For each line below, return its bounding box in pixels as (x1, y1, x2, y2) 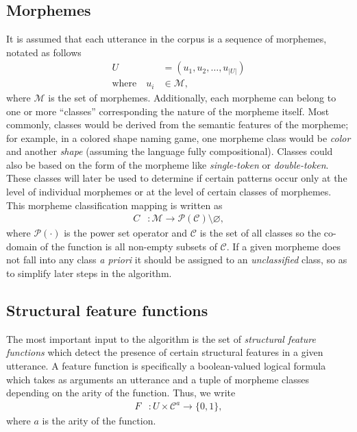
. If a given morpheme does (226, 239, 341, 253)
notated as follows (6, 45, 82, 59)
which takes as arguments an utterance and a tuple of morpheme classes (6, 372, 309, 386)
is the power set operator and (64, 226, 188, 240)
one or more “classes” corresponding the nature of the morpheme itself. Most (6, 104, 330, 118)
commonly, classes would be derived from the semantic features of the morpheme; (6, 117, 349, 132)
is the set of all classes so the (199, 226, 321, 240)
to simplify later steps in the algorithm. (6, 266, 172, 280)
